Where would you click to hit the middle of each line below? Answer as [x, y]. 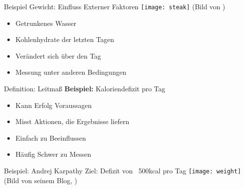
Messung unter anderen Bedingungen [71, 72]
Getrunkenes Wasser [46, 23]
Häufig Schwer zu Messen [53, 154]
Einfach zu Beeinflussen [51, 137]
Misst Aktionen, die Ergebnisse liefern [72, 121]
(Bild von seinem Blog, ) [41, 180]
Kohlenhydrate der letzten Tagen [65, 39]
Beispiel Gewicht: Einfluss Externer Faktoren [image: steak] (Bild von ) [115, 6]
